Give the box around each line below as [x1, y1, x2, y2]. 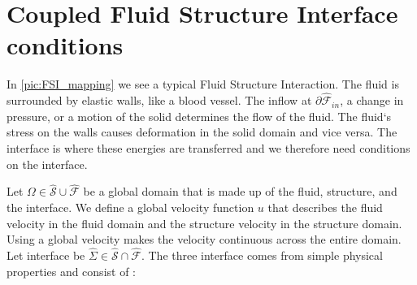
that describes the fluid [267, 198, 383, 215]
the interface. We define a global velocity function [7, 198, 254, 215]
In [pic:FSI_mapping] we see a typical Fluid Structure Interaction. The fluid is [7, 76, 399, 93]
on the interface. [7, 155, 88, 172]
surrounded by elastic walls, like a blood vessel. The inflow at [7, 92, 312, 109]
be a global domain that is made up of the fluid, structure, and [83, 183, 397, 200]
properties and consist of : [7, 262, 136, 279]
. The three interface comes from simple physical [141, 246, 383, 263]
